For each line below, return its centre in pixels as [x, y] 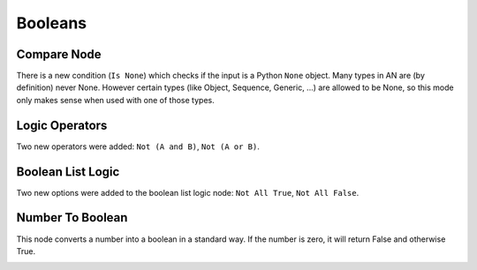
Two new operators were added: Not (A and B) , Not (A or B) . [138, 146]
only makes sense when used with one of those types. [116, 100]
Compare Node [59, 54]
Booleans [52, 23]
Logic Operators [62, 125]
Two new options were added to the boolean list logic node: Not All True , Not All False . [188, 192]
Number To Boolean [72, 217]
